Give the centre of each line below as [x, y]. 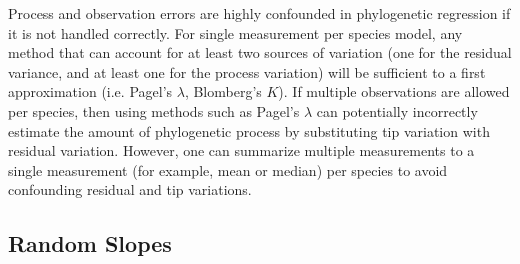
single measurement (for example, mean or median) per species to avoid [228, 169]
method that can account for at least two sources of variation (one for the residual [260, 52]
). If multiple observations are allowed [394, 91]
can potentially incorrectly [397, 110]
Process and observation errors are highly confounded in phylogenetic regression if [259, 13]
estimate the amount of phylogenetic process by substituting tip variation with [249, 130]
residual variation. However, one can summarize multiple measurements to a [241, 150]
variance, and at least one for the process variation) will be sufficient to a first [247, 71]
